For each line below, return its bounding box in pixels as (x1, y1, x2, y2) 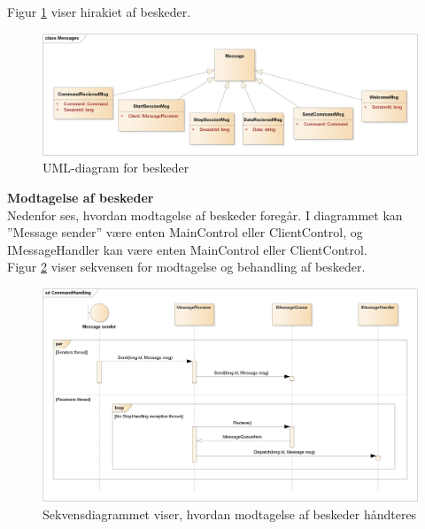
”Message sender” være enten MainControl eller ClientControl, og (7, 223, 363, 241)
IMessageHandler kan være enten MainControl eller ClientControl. (7, 240, 367, 258)
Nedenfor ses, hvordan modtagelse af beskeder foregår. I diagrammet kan (7, 205, 403, 224)
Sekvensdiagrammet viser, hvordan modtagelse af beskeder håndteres (42, 505, 417, 524)
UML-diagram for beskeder (42, 158, 189, 177)
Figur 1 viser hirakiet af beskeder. (7, 3, 191, 20)
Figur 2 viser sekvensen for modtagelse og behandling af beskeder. (7, 257, 366, 276)
